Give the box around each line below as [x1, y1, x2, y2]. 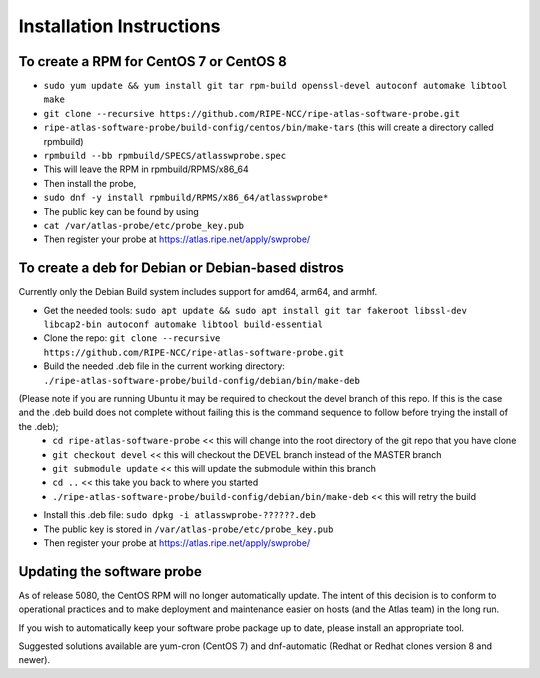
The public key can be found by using [43, 205, 199, 217]
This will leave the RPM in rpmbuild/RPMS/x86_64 [43, 163, 249, 175]
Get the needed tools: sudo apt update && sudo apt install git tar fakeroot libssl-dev [43, 304, 467, 316]
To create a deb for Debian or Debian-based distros [18, 260, 345, 277]
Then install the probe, [43, 177, 137, 189]
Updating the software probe [18, 563, 202, 580]
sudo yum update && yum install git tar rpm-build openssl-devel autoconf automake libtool [43, 80, 508, 92]
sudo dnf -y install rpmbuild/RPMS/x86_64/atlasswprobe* [43, 192, 329, 204]
